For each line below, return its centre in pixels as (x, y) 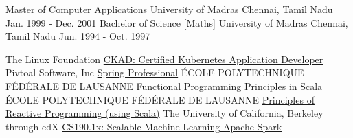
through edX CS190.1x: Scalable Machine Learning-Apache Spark (144, 126)
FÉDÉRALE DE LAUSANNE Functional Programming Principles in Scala (164, 85)
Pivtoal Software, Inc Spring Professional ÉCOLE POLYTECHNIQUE (155, 72)
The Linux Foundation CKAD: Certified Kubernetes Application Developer (164, 59)
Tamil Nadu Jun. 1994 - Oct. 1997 (78, 36)
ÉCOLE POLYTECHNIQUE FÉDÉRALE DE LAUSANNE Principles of (160, 99)
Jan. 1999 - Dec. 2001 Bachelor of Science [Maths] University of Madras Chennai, (177, 22)
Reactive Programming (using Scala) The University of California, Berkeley (164, 113)
